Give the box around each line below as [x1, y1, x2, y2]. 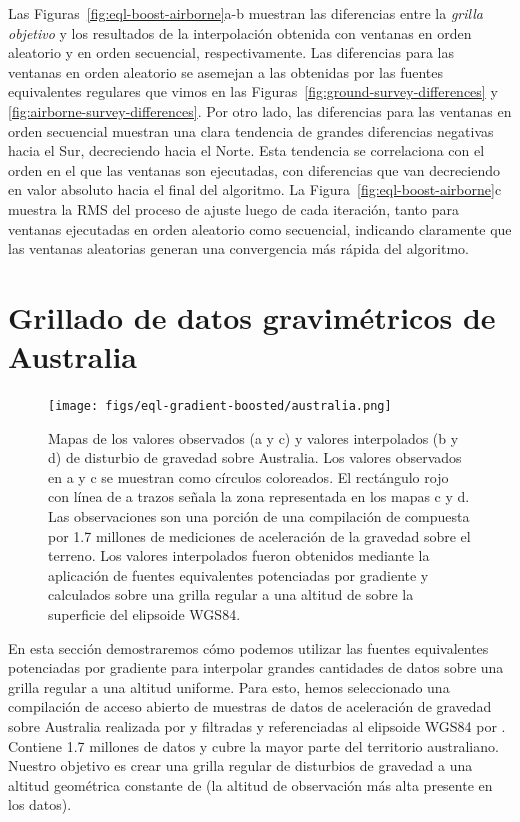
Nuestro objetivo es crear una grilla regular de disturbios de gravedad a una [8, 755, 473, 776]
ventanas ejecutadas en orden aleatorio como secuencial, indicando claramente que [8, 218, 512, 239]
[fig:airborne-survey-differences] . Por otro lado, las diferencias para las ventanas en [8, 100, 512, 121]
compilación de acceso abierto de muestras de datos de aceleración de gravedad [8, 696, 492, 717]
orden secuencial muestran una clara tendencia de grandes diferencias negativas [8, 120, 494, 141]
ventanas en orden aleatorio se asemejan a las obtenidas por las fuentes [8, 61, 444, 82]
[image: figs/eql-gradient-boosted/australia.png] [48, 399, 392, 414]
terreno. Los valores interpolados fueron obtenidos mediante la [48, 545, 430, 566]
